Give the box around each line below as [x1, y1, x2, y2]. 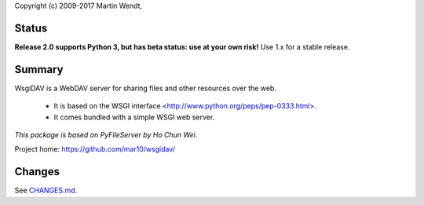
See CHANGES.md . [14, 185, 78, 196]
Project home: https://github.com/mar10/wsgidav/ [14, 145, 176, 154]
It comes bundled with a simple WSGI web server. [53, 112, 215, 122]
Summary [14, 63, 64, 76]
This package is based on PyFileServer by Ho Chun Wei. [14, 130, 198, 139]
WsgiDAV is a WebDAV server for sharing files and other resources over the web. [14, 83, 276, 93]
